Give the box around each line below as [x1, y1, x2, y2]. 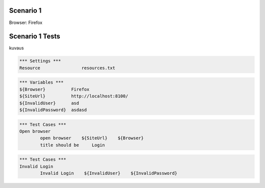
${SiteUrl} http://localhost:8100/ [19, 94, 129, 99]
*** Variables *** [19, 80, 64, 85]
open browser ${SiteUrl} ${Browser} [40, 135, 144, 141]
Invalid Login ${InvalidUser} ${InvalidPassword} [40, 170, 178, 176]
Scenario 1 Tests [9, 32, 61, 41]
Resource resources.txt [19, 65, 115, 70]
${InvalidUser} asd [19, 100, 79, 106]
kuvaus [9, 45, 24, 51]
